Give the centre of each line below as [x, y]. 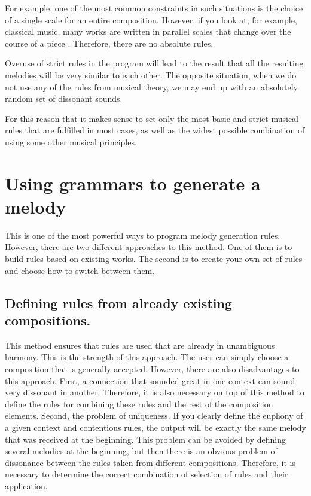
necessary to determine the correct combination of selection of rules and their [147, 474]
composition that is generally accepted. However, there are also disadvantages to [152, 369]
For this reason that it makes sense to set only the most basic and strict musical [152, 118]
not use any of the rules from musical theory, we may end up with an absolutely [152, 86]
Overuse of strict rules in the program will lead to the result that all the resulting [154, 63]
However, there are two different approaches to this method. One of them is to [149, 247]
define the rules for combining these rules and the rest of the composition [139, 404]
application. [26, 486]
